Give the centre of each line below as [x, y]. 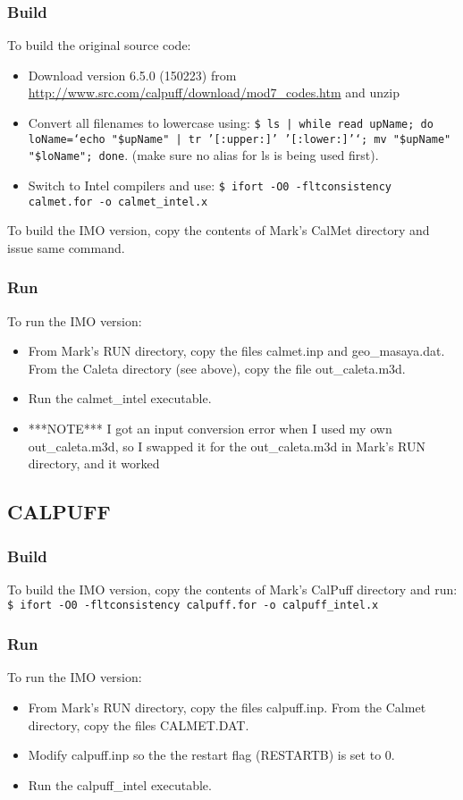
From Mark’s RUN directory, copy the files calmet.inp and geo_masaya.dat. [236, 351]
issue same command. [66, 247]
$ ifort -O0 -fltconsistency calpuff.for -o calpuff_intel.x [193, 606]
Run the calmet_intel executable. [120, 398]
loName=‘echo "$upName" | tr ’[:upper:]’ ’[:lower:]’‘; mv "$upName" [240, 139]
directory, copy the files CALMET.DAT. [139, 724]
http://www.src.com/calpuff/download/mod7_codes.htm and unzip [214, 93]
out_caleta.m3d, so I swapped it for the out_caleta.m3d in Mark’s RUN [227, 446]
